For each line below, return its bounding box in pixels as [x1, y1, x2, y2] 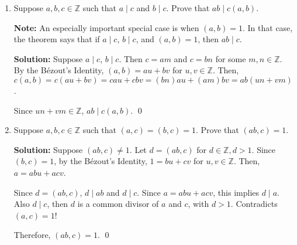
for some [215, 52, 246, 64]
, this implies [213, 186, 260, 198]
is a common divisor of [77, 198, 159, 210]
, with [188, 198, 209, 210]
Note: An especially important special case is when [13, 21, 199, 33]
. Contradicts [230, 198, 278, 210]
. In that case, [243, 21, 293, 33]
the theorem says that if [13, 33, 100, 45]
